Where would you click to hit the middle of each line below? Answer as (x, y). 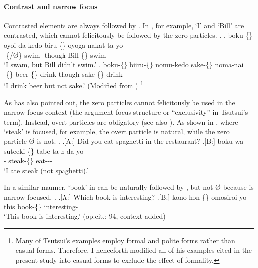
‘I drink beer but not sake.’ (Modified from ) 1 (74, 85)
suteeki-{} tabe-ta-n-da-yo (44, 151)
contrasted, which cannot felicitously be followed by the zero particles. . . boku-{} (128, 35)
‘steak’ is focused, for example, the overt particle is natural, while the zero (117, 131)
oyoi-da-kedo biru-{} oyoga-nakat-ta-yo (64, 44)
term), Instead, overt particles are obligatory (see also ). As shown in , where (121, 121)
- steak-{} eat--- (28, 161)
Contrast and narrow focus (51, 6)
